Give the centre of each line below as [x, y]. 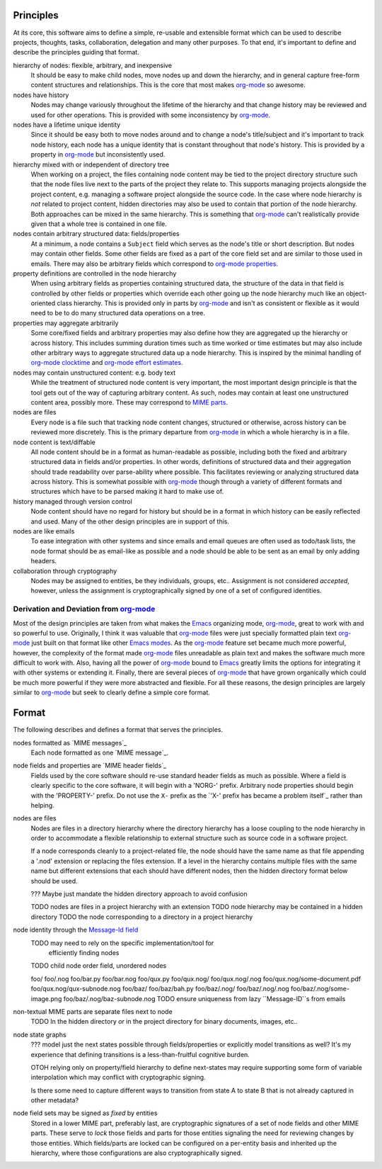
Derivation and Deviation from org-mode [84, 609]
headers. [44, 561]
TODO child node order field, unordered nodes [99, 966]
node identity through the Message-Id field [76, 930]
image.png [46, 998]
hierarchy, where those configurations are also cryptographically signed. [137, 1153]
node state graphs [40, 1034]
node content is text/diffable [54, 442]
